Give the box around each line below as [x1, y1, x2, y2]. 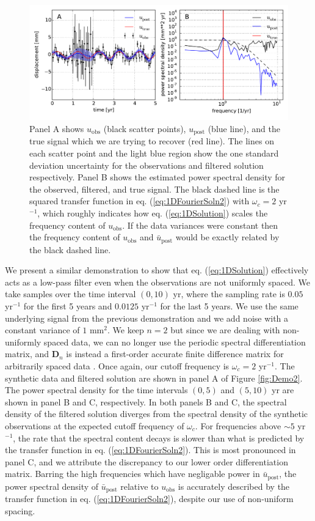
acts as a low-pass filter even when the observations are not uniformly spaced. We [5, 275, 310, 288]
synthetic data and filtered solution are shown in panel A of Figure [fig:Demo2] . [5, 371, 303, 384]
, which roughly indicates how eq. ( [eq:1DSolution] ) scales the [37, 207, 268, 219]
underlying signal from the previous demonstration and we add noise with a [5, 311, 289, 324]
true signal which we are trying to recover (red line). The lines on [29, 135, 274, 147]
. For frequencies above [195, 419, 281, 432]
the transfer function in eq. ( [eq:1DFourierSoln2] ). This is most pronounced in [5, 443, 296, 456]
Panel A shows [29, 122, 84, 135]
